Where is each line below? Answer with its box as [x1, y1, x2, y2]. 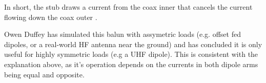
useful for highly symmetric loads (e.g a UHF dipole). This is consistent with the [4, 49, 258, 59]
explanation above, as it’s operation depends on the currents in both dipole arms [4, 58, 258, 69]
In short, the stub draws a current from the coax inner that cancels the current [4, 2, 253, 12]
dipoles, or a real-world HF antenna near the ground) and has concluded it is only [4, 38, 262, 49]
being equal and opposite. [4, 69, 85, 79]
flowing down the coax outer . [4, 11, 97, 22]
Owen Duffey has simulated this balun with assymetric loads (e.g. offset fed [4, 29, 241, 39]
